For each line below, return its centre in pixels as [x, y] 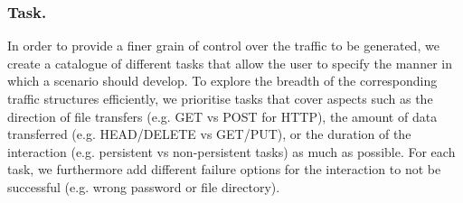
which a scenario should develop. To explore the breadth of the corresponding [222, 81]
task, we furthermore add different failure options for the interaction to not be [224, 169]
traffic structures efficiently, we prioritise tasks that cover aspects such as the [220, 98]
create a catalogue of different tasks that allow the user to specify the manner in [230, 63]
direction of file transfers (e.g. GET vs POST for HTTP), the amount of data [222, 116]
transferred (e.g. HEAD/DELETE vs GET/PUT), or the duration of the [209, 134]
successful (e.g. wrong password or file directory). [144, 186]
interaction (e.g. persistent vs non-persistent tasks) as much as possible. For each [231, 151]
